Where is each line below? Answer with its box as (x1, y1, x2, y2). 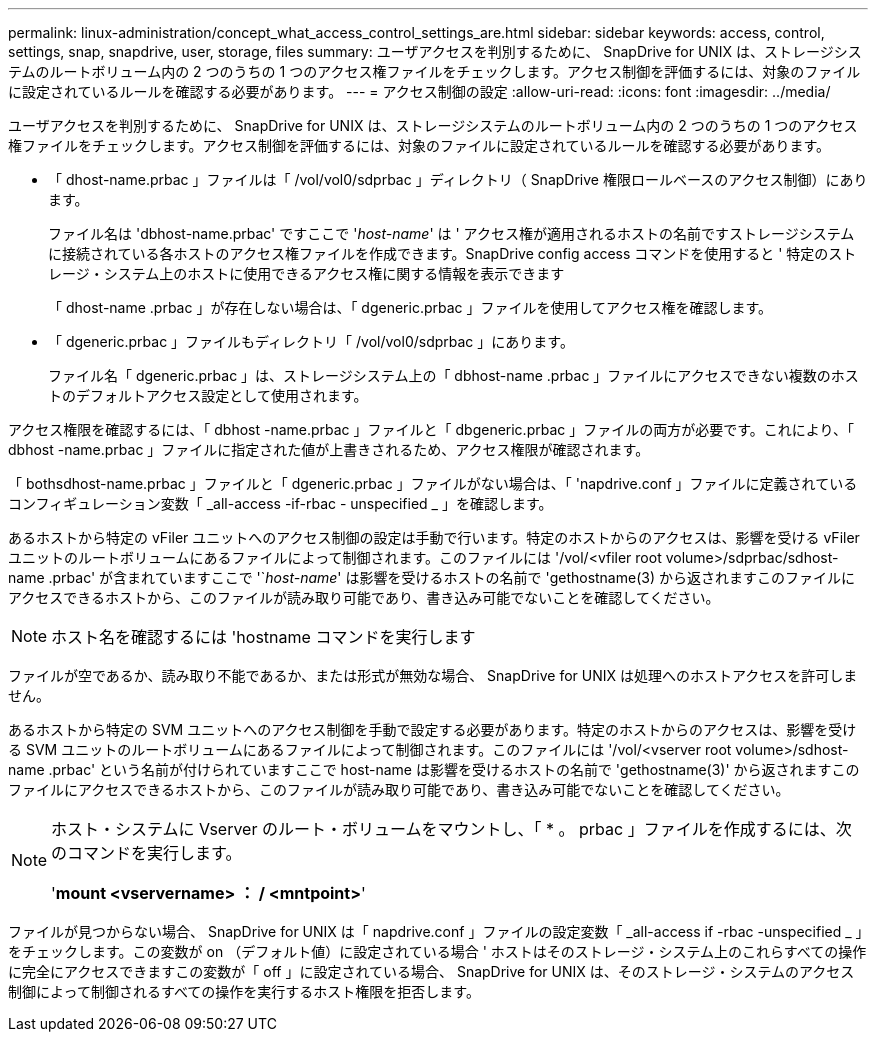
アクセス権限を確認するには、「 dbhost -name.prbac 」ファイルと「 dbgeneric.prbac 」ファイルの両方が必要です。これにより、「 (8, 421, 854, 438)
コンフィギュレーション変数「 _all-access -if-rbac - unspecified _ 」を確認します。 (8, 495, 553, 512)
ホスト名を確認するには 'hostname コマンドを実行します (51, 627, 476, 647)
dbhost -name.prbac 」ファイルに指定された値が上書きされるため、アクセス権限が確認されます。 (8, 441, 650, 458)
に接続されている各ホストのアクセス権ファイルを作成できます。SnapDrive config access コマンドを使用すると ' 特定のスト (48, 245, 857, 262)
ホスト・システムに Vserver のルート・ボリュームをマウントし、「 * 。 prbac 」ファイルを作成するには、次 (51, 819, 852, 839)
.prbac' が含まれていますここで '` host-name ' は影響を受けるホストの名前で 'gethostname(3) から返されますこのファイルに (48, 569, 855, 586)
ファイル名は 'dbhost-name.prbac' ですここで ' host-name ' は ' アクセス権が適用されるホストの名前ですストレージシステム (48, 225, 855, 242)
